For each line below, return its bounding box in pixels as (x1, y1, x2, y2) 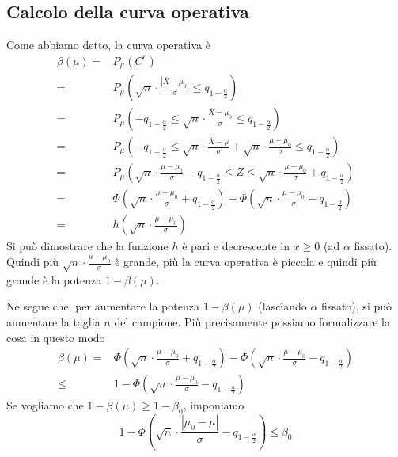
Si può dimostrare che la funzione (6, 238, 169, 254)
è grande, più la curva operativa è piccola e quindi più (115, 253, 377, 270)
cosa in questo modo (6, 329, 105, 345)
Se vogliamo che (6, 397, 84, 413)
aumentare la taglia (6, 314, 100, 330)
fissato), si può (321, 298, 392, 314)
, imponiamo (183, 397, 244, 413)
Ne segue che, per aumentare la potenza (6, 298, 199, 314)
